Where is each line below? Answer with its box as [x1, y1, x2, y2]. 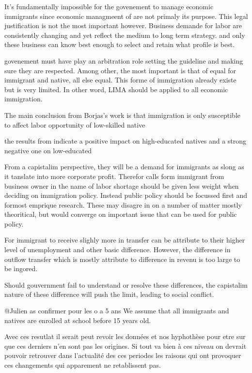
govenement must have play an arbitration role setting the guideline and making [4, 55, 243, 65]
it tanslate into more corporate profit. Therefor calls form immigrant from [4, 171, 224, 181]
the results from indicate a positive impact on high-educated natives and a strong [4, 136, 247, 146]
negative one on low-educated [4, 145, 92, 155]
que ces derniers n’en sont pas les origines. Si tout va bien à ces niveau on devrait [4, 341, 247, 351]
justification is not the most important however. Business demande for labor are [4, 20, 242, 31]
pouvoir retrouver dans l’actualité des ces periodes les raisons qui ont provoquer [4, 350, 241, 360]
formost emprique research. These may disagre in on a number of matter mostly [4, 199, 242, 210]
